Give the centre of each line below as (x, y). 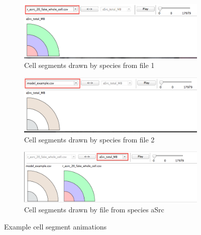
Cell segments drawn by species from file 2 (89, 139)
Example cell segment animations (56, 226)
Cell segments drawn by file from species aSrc (94, 210)
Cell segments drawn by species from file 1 (89, 65)
